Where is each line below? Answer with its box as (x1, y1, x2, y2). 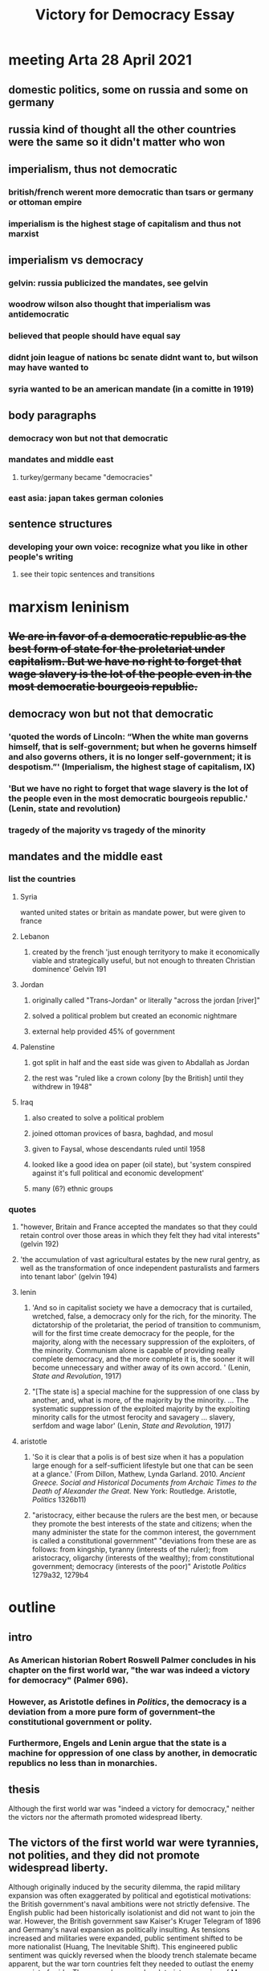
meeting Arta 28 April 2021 (8, 51, 193, 69)
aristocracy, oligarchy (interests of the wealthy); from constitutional (31, 1553, 255, 1563)
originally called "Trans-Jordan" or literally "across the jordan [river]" (31, 995, 261, 1005)
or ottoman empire (8, 197, 83, 208)
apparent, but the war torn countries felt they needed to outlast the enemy (8, 1959, 255, 1969)
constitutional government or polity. (8, 1716, 153, 1727)
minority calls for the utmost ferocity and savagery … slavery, (31, 1412, 235, 1422)
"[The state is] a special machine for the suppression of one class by (31, 1387, 260, 1396)
